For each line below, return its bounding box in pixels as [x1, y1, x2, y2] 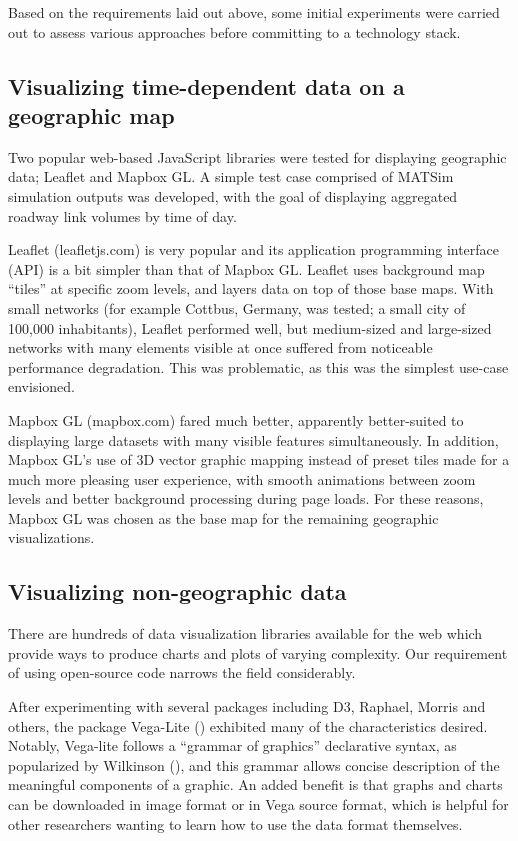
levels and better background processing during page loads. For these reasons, [8, 488, 484, 509]
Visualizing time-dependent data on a [8, 70, 405, 101]
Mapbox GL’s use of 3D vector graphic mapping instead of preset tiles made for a [8, 449, 510, 470]
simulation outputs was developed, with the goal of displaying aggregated [8, 185, 458, 206]
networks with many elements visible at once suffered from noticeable [8, 337, 433, 358]
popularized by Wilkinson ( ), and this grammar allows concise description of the [8, 754, 500, 775]
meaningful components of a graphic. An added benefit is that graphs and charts [8, 774, 503, 795]
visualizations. [8, 527, 95, 548]
